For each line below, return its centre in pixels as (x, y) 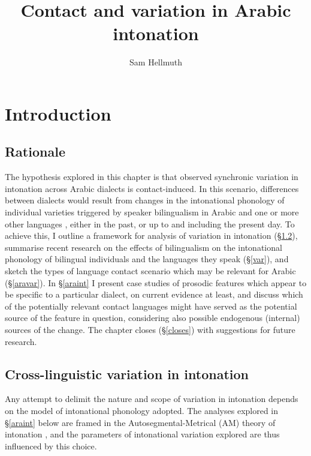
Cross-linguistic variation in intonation (127, 373)
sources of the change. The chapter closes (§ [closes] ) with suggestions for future (150, 330)
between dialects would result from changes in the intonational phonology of (145, 200)
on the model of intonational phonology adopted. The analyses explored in (142, 410)
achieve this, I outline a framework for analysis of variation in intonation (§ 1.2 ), (151, 235)
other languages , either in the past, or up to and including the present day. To (150, 223)
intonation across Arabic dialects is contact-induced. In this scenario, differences (152, 188)
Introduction (58, 113)
